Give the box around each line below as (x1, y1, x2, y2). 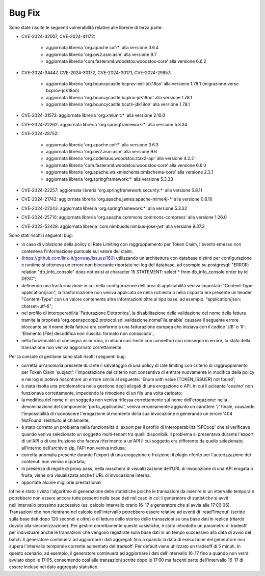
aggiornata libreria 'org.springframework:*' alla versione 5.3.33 (46, 176, 174, 182)
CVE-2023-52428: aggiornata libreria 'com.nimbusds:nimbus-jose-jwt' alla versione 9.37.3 (21, 223, 205, 229)
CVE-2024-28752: (21, 131, 59, 137)
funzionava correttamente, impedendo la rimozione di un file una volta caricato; (21, 390, 183, 396)
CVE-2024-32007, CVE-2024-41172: (21, 33, 96, 39)
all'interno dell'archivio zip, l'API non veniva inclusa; (21, 445, 126, 451)
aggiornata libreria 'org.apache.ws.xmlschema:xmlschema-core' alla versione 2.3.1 (46, 169, 213, 175)
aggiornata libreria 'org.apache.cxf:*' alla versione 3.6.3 (46, 141, 159, 147)
